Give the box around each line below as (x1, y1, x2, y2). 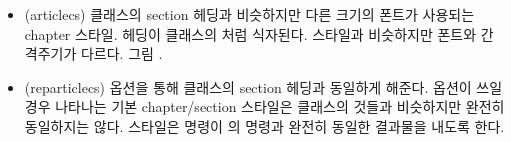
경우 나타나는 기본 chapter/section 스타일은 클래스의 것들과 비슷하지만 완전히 (24, 96, 505, 117)
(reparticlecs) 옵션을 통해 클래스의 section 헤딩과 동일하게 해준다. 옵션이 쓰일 (24, 76, 503, 97)
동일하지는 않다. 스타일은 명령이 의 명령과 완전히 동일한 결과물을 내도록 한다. (24, 115, 505, 136)
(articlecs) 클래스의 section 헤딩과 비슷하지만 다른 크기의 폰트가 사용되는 (24, 4, 475, 24)
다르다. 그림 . (80, 43, 163, 64)
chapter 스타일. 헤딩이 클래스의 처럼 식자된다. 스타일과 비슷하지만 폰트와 (24, 23, 477, 44)
